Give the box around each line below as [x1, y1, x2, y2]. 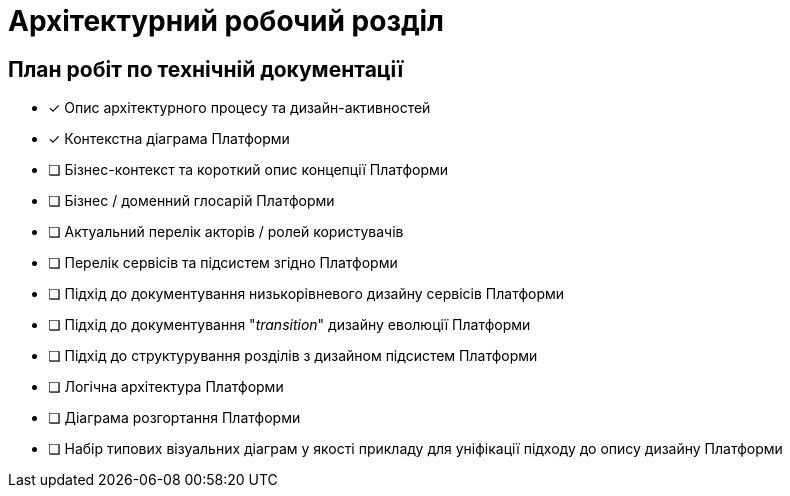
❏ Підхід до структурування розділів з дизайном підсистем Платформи [48, 347, 538, 365]
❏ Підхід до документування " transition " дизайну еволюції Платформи [48, 316, 531, 334]
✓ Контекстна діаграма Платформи [48, 130, 290, 148]
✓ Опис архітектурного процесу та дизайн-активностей [48, 99, 431, 117]
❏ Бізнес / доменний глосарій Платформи [48, 192, 335, 210]
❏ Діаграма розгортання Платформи [48, 409, 301, 427]
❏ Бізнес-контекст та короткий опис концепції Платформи [48, 161, 449, 179]
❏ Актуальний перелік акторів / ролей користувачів [48, 223, 404, 241]
